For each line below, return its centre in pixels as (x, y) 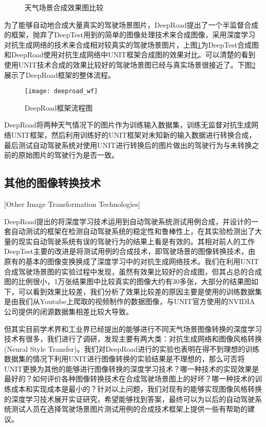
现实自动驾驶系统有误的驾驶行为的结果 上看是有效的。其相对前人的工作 (136, 241)
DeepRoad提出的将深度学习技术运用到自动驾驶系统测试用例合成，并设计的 (128, 221)
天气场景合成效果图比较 (64, 7)
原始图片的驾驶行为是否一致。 (68, 155)
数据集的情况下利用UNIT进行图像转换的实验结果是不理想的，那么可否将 (125, 359)
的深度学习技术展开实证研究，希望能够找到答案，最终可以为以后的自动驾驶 (129, 399)
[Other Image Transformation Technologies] (72, 204)
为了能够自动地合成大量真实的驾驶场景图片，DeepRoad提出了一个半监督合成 (131, 24)
